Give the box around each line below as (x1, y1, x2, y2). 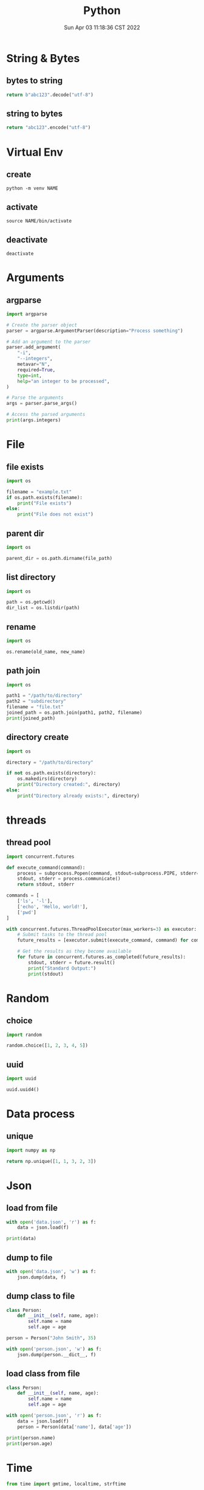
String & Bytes (6, 51, 80, 65)
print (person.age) (6, 1440, 53, 1447)
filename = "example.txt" (6, 489, 72, 495)
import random (6, 1032, 42, 1038)
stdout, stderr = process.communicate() (17, 876, 121, 882)
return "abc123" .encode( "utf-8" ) (6, 125, 91, 131)
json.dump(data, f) (17, 1274, 67, 1280)
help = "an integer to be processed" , (17, 378, 110, 384)
